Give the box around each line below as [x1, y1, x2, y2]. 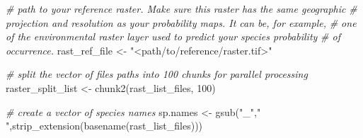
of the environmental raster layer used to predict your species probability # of [6, 29, 340, 44]
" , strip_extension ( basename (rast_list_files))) [6, 118, 203, 133]
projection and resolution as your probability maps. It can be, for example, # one [6, 15, 357, 30]
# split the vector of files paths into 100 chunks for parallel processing [6, 67, 308, 81]
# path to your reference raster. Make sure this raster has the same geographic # [6, 1, 357, 16]
